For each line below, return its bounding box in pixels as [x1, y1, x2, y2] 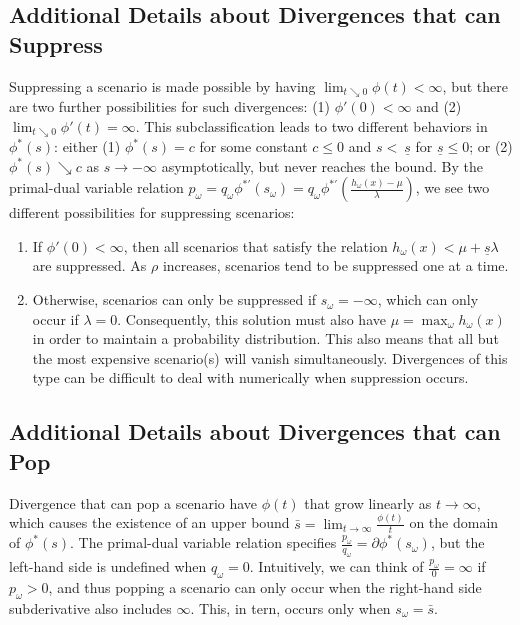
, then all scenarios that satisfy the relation [123, 235, 388, 256]
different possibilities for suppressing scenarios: [9, 202, 295, 223]
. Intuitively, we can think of [249, 556, 424, 577]
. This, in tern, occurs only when [190, 597, 391, 618]
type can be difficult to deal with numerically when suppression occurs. [32, 367, 469, 388]
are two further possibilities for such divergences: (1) [9, 96, 331, 117]
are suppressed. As [32, 255, 147, 276]
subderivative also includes [9, 597, 172, 618]
